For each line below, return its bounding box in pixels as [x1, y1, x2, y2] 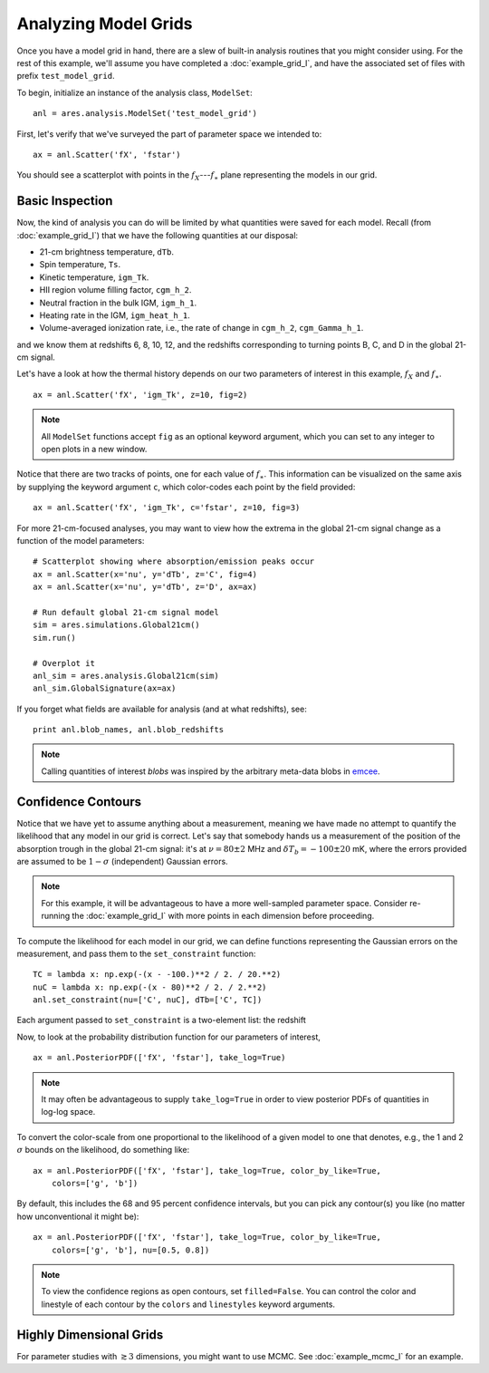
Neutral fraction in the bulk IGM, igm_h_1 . [39, 297, 197, 308]
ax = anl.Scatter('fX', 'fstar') [33, 150, 181, 160]
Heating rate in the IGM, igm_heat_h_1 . [39, 309, 190, 321]
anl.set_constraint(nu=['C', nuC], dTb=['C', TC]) [33, 995, 263, 1005]
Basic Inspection [16, 193, 113, 208]
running [41, 911, 71, 922]
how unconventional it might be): [16, 1211, 139, 1222]
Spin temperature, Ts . [39, 259, 121, 270]
